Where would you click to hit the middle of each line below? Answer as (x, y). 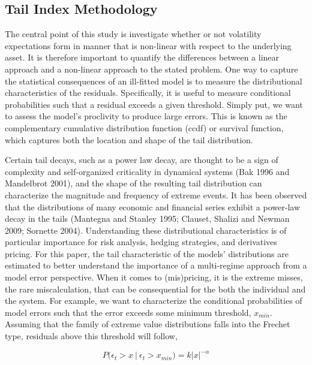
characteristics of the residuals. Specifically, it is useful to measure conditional (148, 93)
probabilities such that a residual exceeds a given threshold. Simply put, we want (154, 104)
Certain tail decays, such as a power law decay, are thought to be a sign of (142, 160)
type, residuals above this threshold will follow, (91, 336)
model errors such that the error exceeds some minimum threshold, (128, 312)
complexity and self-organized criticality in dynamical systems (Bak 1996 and (147, 171)
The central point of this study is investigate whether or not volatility (133, 34)
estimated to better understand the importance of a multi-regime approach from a (156, 265)
